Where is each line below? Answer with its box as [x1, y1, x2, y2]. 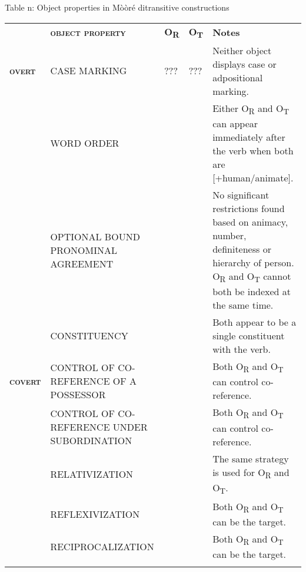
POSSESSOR [50, 387, 106, 401]
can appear [212, 116, 258, 130]
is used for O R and [212, 465, 290, 481]
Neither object [212, 43, 272, 57]
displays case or [212, 57, 277, 71]
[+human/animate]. [212, 170, 294, 184]
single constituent [212, 329, 285, 343]
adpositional [212, 70, 263, 84]
